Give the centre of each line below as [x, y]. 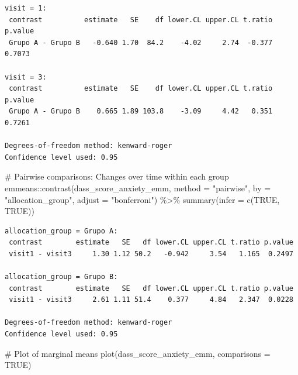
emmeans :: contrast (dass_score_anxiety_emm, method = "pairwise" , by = [138, 187]
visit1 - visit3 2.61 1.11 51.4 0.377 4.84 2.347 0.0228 [151, 300]
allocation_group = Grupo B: [61, 277]
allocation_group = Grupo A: [61, 231]
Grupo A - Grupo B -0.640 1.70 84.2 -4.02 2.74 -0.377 [141, 42]
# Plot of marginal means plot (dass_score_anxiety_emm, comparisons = [138, 353]
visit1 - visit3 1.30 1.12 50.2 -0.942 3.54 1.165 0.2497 [151, 254]
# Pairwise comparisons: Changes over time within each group [117, 176]
